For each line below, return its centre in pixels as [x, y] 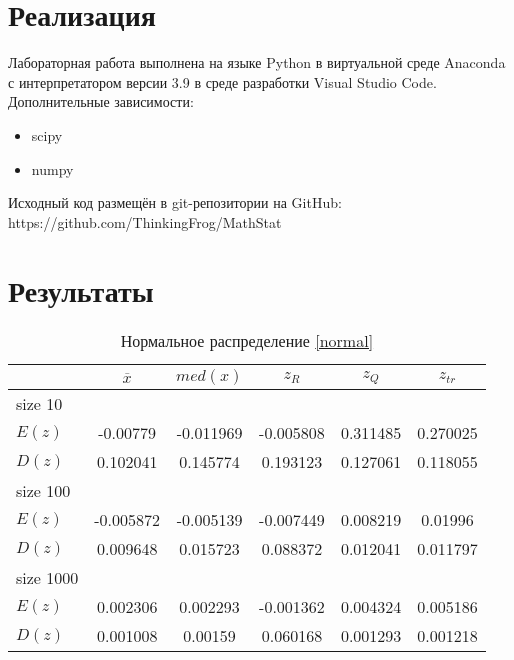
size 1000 [47, 578]
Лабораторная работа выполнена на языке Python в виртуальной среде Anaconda [257, 62]
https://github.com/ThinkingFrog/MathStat [145, 221]
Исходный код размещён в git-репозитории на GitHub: [175, 202]
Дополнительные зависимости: [101, 101]
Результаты [81, 290]
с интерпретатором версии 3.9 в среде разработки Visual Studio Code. [222, 81]
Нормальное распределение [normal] [247, 341]
